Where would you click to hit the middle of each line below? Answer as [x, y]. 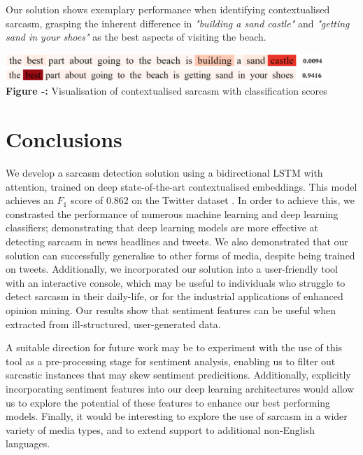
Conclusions [64, 139]
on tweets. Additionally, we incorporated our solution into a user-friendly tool [172, 269]
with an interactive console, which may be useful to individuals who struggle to [176, 282]
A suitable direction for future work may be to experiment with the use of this [174, 347]
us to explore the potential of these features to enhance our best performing [168, 402]
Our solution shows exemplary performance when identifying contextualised [168, 9]
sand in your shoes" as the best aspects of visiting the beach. [136, 37]
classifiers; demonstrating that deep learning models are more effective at [162, 227]
